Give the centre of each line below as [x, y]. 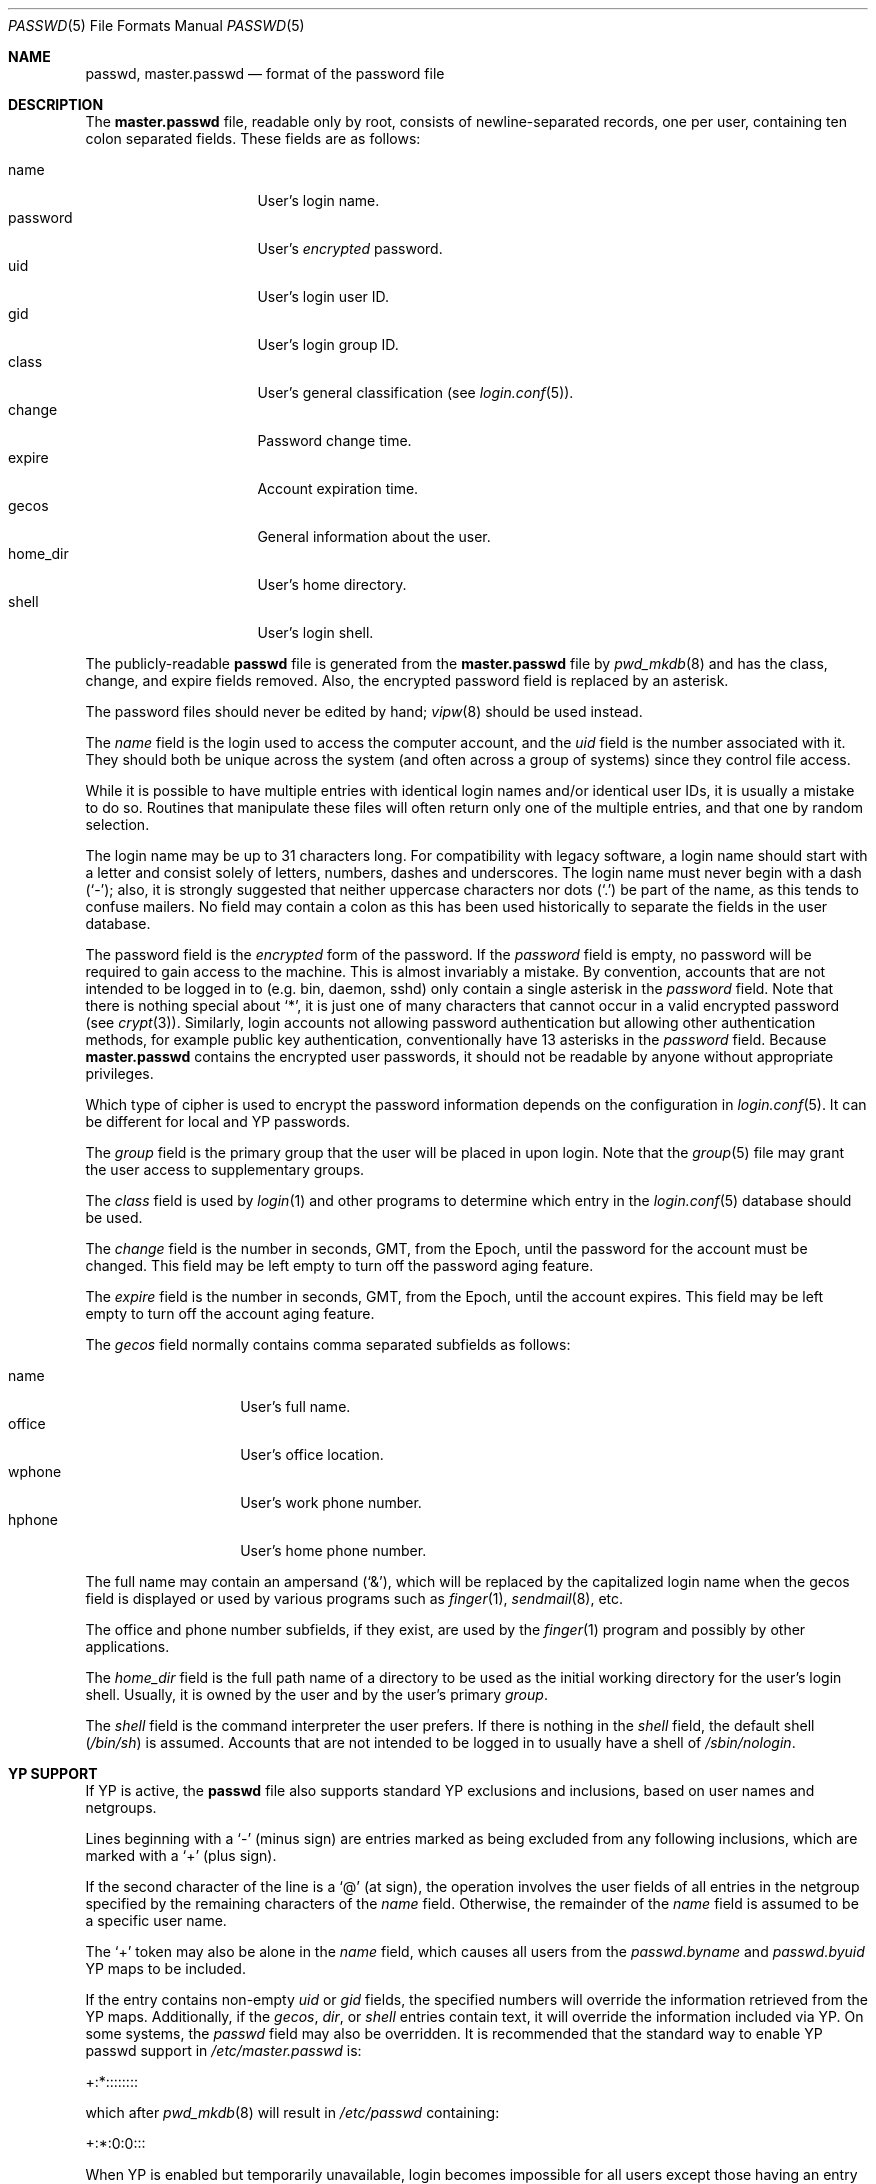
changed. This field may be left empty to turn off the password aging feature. [339, 1265]
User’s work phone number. [331, 1502]
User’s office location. [312, 1454]
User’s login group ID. [328, 344]
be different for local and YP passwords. [218, 1121]
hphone [33, 1519]
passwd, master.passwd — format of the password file [265, 73]
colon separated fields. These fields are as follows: [253, 138]
